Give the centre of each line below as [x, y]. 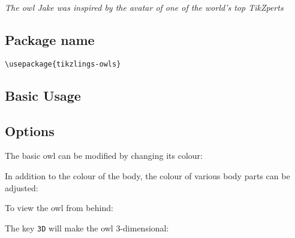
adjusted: [22, 187]
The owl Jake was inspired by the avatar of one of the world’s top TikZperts [144, 7]
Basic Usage [43, 95]
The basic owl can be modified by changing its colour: [104, 156]
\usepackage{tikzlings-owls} [63, 64]
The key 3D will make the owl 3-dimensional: [87, 228]
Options [30, 130]
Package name [50, 39]
